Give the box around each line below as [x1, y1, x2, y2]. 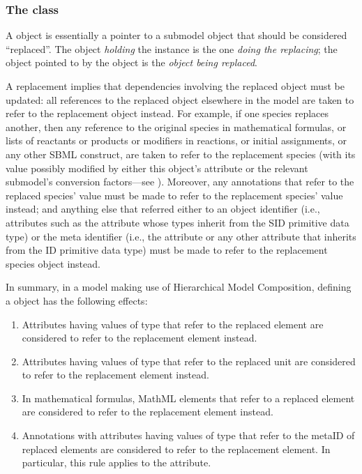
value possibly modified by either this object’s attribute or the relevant [6, 160, 308, 175]
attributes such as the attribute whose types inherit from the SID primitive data [6, 215, 349, 229]
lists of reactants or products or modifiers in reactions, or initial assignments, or [6, 133, 347, 148]
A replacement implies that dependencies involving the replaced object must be [6, 79, 345, 93]
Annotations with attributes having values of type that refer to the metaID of [22, 428, 355, 443]
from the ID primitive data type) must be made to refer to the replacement [6, 243, 328, 257]
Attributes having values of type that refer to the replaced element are [22, 316, 324, 331]
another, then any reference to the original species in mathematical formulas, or [6, 119, 347, 134]
